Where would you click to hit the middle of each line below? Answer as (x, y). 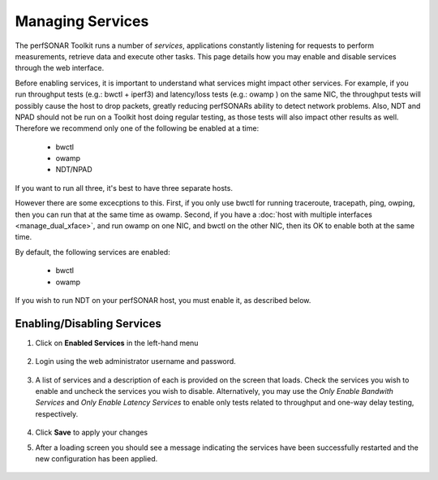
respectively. (57, 413)
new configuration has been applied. (97, 458)
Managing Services (82, 21)
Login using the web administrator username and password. (136, 361)
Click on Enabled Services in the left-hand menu (117, 343)
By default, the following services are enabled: (92, 252)
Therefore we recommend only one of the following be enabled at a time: (137, 128)
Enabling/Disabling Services (88, 324)
